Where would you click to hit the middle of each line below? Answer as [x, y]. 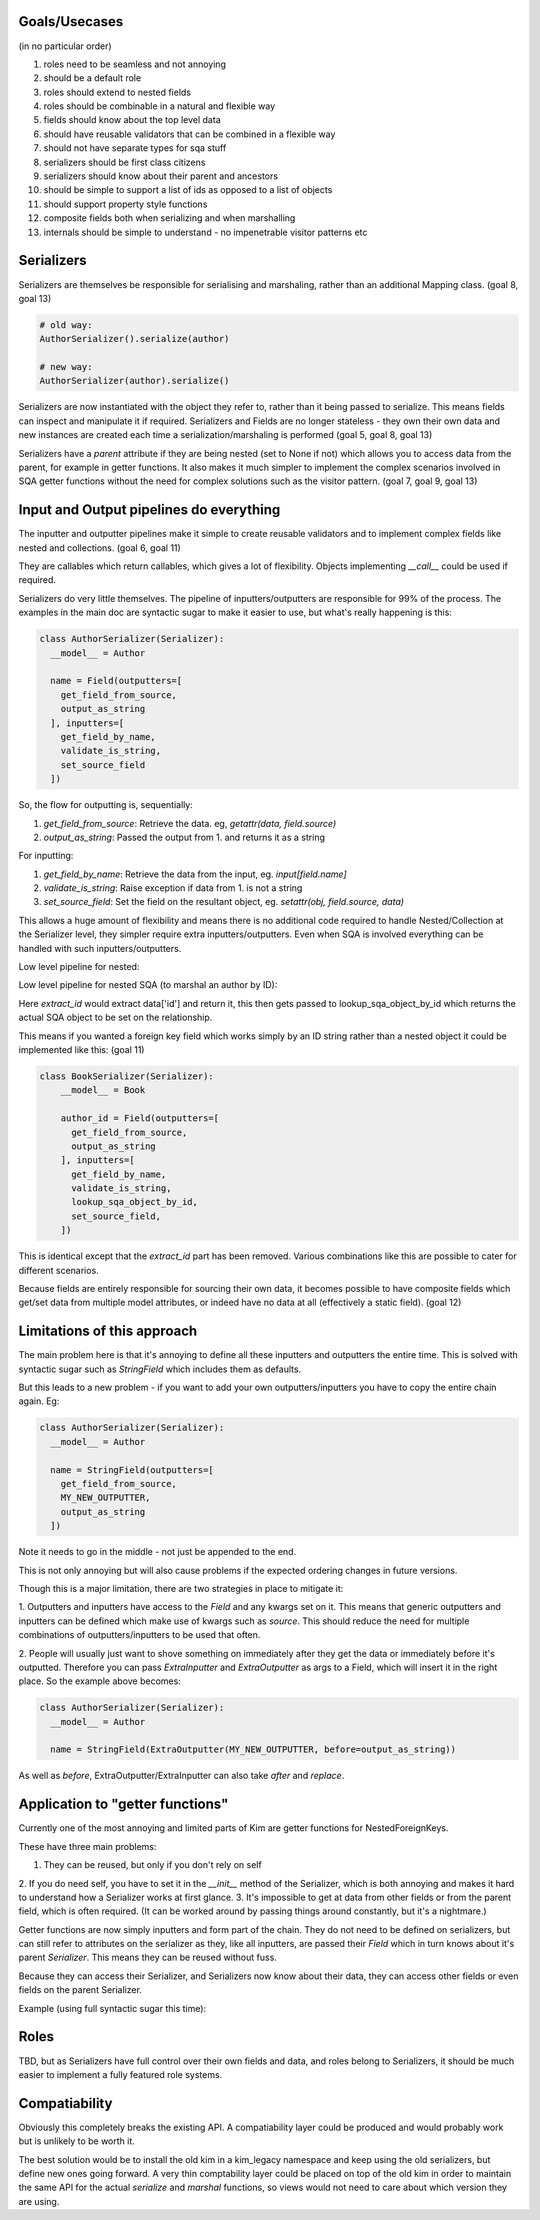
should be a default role [92, 78]
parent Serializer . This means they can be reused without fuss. [147, 1957]
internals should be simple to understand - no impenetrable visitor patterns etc [205, 232]
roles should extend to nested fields [117, 92]
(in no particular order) [65, 46]
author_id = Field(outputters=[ [140, 1118]
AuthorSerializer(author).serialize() [134, 381]
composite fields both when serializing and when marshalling [169, 218]
